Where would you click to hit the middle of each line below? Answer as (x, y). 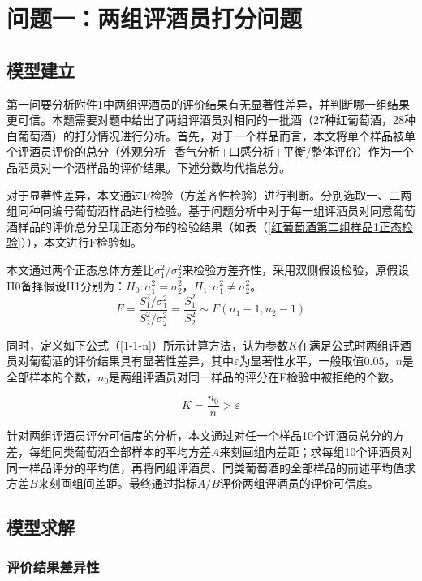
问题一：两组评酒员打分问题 (155, 18)
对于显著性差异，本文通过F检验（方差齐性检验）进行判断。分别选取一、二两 (209, 194)
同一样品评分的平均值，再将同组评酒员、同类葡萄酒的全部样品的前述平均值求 (211, 467)
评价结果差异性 (53, 567)
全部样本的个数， (52, 376)
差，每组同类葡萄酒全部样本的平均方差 (109, 451)
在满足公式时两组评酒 (354, 344)
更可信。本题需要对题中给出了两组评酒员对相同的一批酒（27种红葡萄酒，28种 (211, 120)
